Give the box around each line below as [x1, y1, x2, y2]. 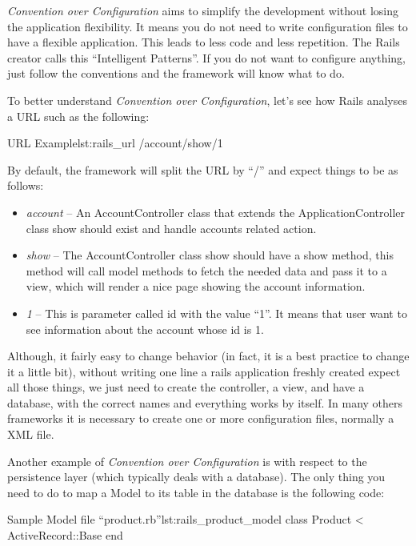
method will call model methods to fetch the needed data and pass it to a [26, 262, 387, 279]
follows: [7, 177, 44, 194]
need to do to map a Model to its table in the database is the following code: [7, 484, 385, 500]
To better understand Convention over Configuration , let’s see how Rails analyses [7, 91, 407, 108]
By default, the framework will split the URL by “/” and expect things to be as [7, 161, 398, 178]
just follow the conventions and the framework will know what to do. [7, 65, 345, 82]
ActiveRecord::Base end [7, 527, 123, 544]
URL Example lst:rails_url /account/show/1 [7, 134, 223, 151]
